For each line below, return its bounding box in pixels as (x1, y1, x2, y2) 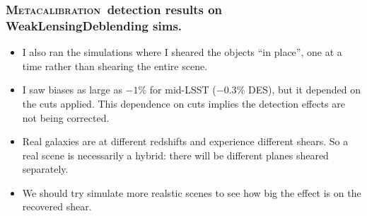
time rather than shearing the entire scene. (22, 58, 208, 73)
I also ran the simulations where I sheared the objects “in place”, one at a (22, 45, 342, 59)
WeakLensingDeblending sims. (6, 16, 182, 34)
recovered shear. (22, 199, 92, 214)
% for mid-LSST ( (138, 82, 216, 97)
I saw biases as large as (22, 82, 122, 97)
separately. (22, 161, 69, 176)
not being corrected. (22, 110, 110, 125)
